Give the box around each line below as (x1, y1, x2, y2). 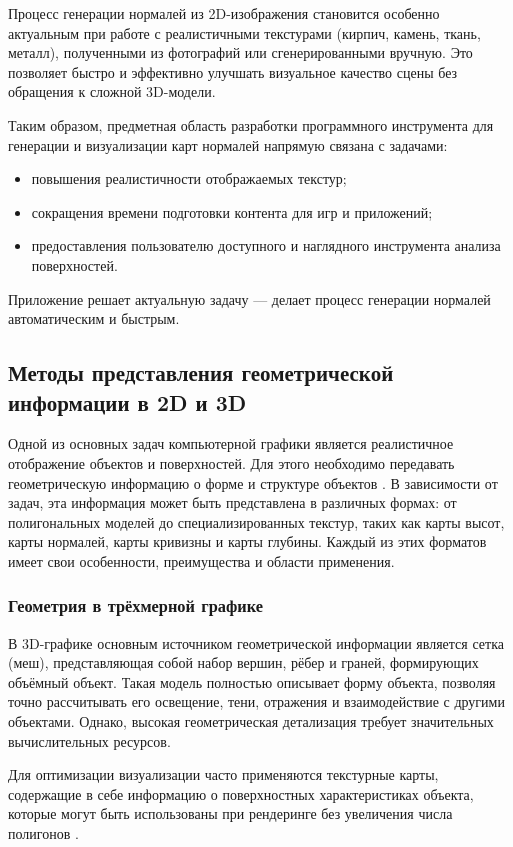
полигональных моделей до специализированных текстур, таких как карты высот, (8, 511, 505, 532)
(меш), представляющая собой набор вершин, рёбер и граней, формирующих (8, 652, 479, 673)
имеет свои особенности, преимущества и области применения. (8, 550, 395, 571)
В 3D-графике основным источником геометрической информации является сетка (8, 632, 504, 653)
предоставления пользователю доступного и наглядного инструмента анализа (31, 235, 501, 256)
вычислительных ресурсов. (8, 730, 171, 751)
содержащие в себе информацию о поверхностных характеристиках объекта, (8, 783, 474, 804)
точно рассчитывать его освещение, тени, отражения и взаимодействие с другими (8, 691, 505, 712)
